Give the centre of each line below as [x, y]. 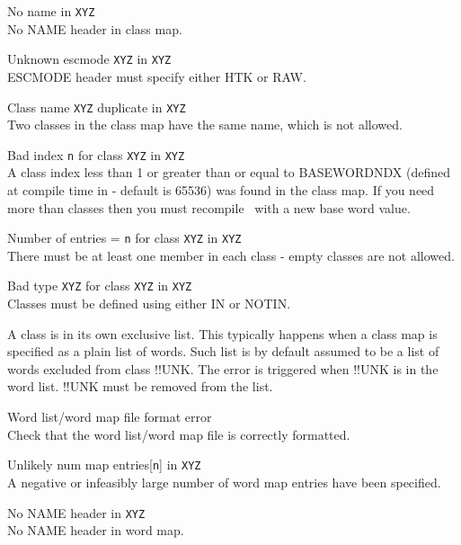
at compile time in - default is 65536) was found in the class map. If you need [221, 190]
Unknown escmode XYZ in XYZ [89, 59]
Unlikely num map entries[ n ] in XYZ [104, 465]
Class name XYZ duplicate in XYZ [97, 107]
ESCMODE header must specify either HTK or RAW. [157, 76]
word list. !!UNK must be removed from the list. [140, 386]
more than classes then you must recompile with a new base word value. [209, 207]
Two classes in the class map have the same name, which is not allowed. [205, 125]
